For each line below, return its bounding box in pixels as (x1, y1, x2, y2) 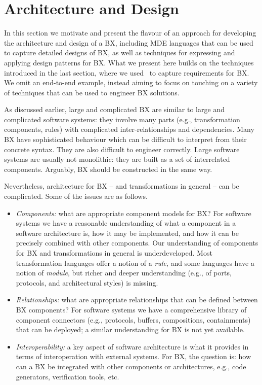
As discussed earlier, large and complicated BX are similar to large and (4, 104, 225, 115)
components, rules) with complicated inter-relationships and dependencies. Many (4, 124, 254, 134)
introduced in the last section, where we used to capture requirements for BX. (4, 67, 249, 78)
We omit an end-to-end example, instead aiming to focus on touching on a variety (4, 77, 258, 88)
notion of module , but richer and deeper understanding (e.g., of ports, (16, 267, 232, 278)
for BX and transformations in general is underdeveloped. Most (16, 248, 212, 258)
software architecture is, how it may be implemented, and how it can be (16, 227, 239, 238)
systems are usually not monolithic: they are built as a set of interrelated (4, 154, 230, 164)
